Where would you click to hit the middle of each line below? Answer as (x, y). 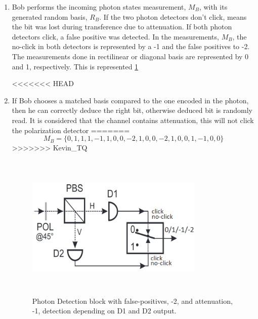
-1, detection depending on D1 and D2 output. (104, 311)
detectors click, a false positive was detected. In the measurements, (115, 36)
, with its (213, 7)
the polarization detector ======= (71, 130)
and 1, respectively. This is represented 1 (75, 66)
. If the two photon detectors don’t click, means (173, 16)
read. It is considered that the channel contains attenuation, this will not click (133, 120)
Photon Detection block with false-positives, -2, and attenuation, (132, 301)
